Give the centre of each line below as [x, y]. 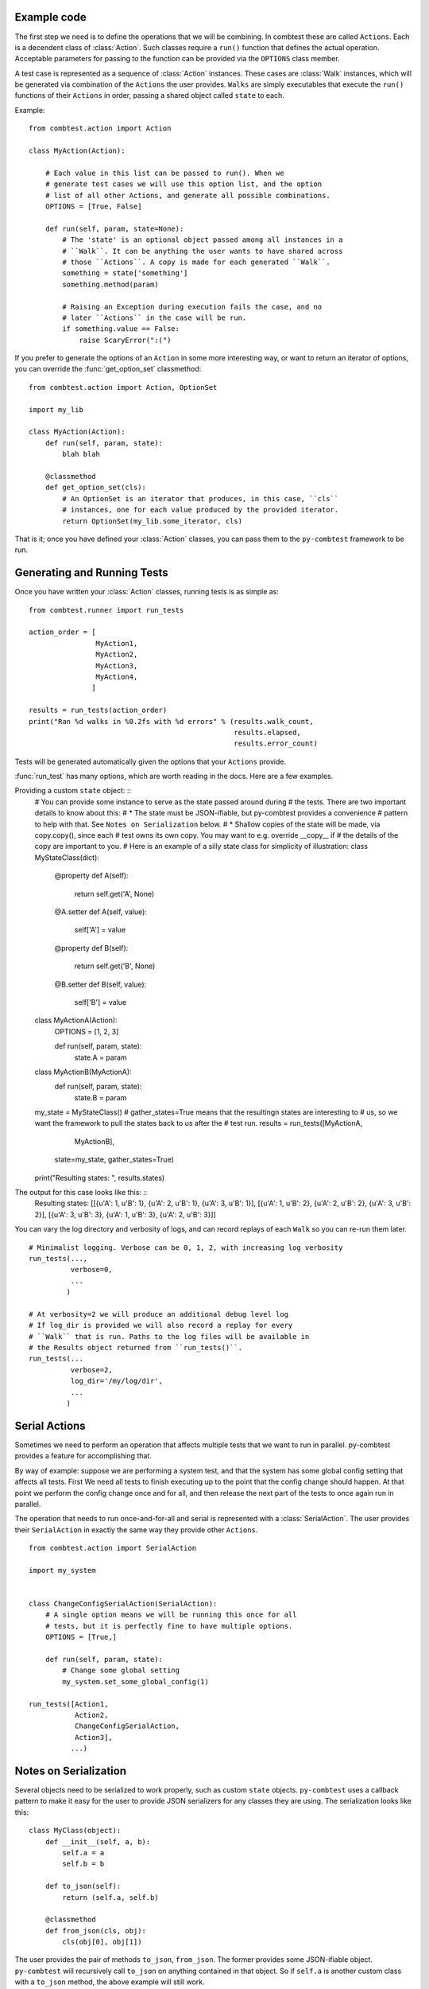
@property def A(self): [91, 876]
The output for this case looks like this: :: [81, 1193]
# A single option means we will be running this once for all [171, 1615]
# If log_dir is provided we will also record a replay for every [161, 1325]
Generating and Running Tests [91, 573]
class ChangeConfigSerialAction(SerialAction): [123, 1604]
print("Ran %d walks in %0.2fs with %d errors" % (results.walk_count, [171, 721]
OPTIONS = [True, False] [93, 206]
